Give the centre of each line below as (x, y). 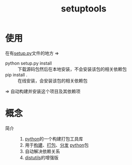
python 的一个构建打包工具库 (54, 138)
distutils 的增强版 (42, 157)
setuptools (84, 9)
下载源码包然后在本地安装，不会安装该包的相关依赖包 (72, 69)
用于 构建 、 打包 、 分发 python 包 (57, 145)
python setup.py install (29, 63)
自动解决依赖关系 (42, 151)
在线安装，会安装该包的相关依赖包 (53, 80)
